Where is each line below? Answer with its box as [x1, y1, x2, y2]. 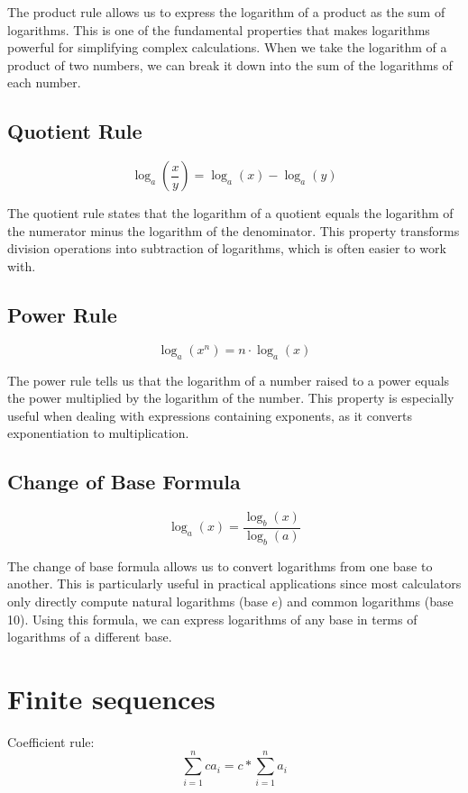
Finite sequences [7, 679, 216, 716]
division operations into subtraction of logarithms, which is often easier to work [7, 239, 446, 258]
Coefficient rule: [7, 732, 95, 751]
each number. [7, 73, 81, 92]
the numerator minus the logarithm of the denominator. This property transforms [7, 221, 460, 240]
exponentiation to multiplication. [7, 424, 189, 442]
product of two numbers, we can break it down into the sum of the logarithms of [7, 55, 453, 74]
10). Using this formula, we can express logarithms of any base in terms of [7, 609, 418, 628]
